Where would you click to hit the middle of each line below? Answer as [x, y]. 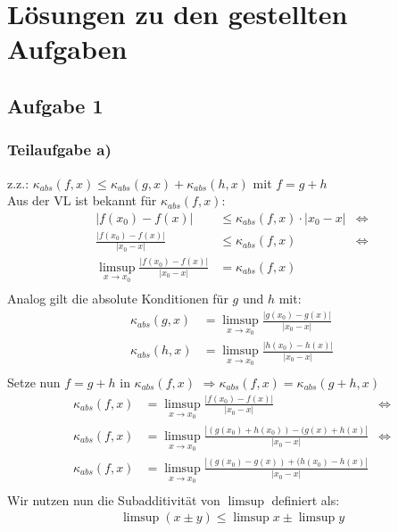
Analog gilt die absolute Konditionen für [118, 299]
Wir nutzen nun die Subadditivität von [114, 499]
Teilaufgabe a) [59, 150]
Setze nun [34, 382]
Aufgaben [67, 49]
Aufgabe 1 [55, 105]
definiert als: [306, 499]
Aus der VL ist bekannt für [82, 200]
